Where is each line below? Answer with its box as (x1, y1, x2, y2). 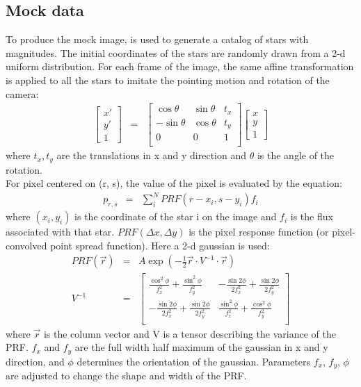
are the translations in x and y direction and (56, 148, 247, 163)
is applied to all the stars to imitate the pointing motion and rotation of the (6, 72, 330, 87)
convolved (6, 238, 47, 252)
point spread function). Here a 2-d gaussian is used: (50, 238, 270, 252)
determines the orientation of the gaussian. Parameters (77, 354, 311, 368)
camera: (6, 86, 39, 101)
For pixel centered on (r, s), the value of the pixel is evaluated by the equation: (6, 176, 342, 190)
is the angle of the (257, 148, 335, 163)
